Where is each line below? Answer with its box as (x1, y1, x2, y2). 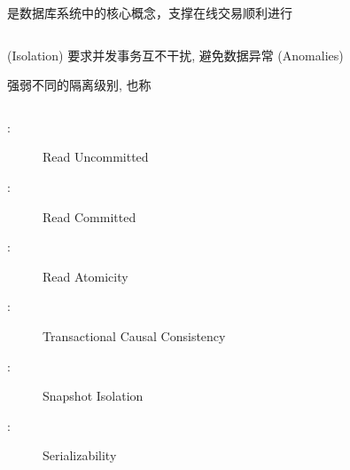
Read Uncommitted (43, 147, 149, 166)
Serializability (43, 446, 117, 465)
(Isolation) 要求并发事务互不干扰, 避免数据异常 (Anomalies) (7, 45, 344, 64)
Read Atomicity (43, 267, 128, 285)
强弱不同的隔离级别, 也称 (7, 76, 152, 94)
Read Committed (43, 207, 136, 226)
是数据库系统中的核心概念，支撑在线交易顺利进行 (7, 4, 292, 21)
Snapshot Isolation (43, 386, 144, 405)
